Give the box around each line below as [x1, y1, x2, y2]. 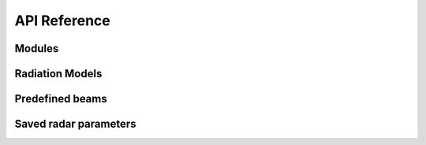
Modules [14, 42, 59, 55]
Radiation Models [14, 67, 103, 80]
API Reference [14, 12, 110, 29]
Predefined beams [14, 92, 107, 106]
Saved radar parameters [14, 117, 137, 131]
